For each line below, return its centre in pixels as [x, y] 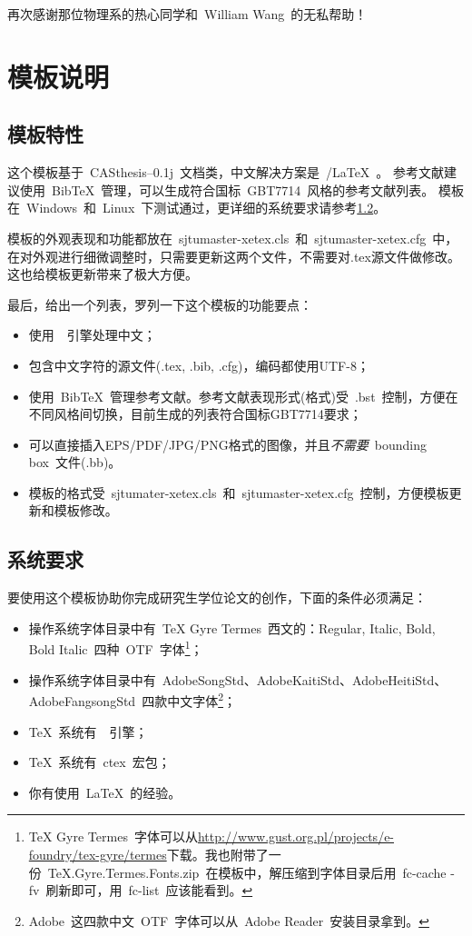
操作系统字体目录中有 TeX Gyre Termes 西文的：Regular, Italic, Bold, [232, 627]
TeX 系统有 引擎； [88, 731]
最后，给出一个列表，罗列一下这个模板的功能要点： [160, 304]
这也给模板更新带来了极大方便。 [103, 274]
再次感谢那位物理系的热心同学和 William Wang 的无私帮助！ [187, 14]
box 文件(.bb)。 [75, 462]
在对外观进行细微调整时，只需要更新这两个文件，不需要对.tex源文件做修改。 [234, 256]
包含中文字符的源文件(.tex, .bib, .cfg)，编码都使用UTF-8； [199, 365]
